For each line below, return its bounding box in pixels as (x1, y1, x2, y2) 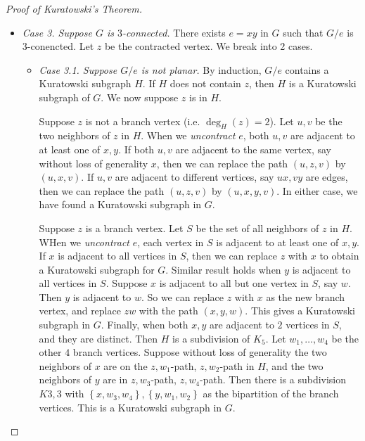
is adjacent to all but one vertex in (159, 276, 309, 290)
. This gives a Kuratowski (245, 303, 355, 318)
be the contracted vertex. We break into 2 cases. (104, 39, 313, 53)
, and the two (265, 358, 324, 373)
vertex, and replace (39, 303, 121, 318)
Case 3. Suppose (22, 25, 92, 39)
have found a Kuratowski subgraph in (39, 197, 202, 212)
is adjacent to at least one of (216, 234, 339, 249)
